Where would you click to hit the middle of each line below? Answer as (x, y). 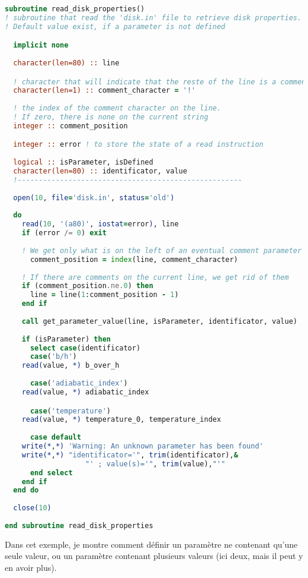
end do (26, 490)
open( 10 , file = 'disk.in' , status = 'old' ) (94, 198)
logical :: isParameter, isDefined (83, 162)
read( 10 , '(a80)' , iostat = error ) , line (100, 224)
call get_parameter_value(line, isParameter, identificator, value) (159, 321)
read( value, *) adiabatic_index (85, 392)
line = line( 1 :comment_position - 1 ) (104, 295)
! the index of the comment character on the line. (117, 108)
